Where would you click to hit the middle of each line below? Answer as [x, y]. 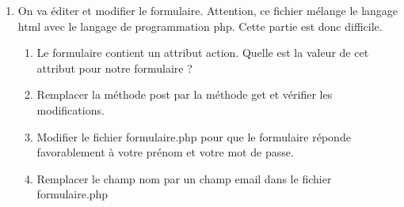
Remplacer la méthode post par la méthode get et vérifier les [185, 94]
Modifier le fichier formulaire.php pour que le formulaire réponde [194, 136]
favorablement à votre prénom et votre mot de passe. [165, 152]
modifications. [71, 109]
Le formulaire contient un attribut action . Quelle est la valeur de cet [203, 53]
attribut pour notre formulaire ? [114, 68]
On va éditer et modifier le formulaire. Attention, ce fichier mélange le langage [208, 10]
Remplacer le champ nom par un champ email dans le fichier [184, 178]
